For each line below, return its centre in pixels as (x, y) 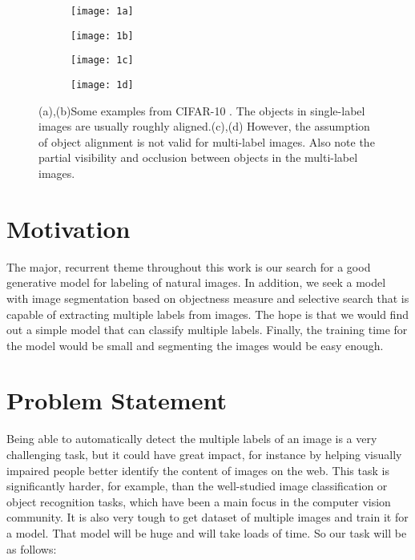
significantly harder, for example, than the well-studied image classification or (197, 486)
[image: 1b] (102, 36)
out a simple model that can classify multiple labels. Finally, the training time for (207, 330)
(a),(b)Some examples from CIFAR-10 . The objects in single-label (202, 110)
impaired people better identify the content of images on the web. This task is (198, 470)
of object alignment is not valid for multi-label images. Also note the (207, 141)
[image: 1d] (102, 85)
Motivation (68, 228)
